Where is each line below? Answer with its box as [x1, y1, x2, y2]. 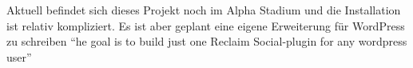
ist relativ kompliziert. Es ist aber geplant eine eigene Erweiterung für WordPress [6, 17, 405, 34]
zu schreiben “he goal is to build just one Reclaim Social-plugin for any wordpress [6, 33, 407, 50]
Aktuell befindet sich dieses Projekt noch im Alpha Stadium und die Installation [6, 2, 401, 18]
